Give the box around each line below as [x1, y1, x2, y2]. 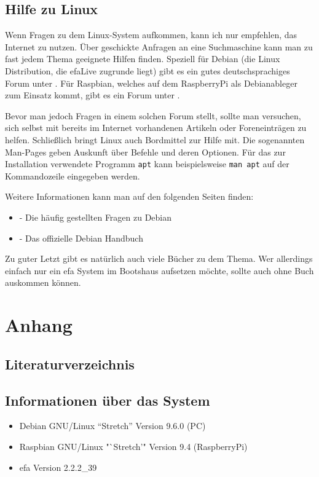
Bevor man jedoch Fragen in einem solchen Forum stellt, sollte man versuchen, [5, 109, 301, 122]
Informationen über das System [5, 390, 210, 409]
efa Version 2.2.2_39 [19, 460, 97, 473]
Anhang [5, 312, 73, 337]
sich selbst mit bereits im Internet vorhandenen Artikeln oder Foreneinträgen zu [5, 121, 307, 134]
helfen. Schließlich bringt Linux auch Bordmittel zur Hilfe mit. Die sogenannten [5, 133, 305, 146]
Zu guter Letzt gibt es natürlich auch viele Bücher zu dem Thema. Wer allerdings [5, 252, 313, 265]
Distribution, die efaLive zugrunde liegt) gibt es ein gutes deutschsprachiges [5, 64, 290, 77]
